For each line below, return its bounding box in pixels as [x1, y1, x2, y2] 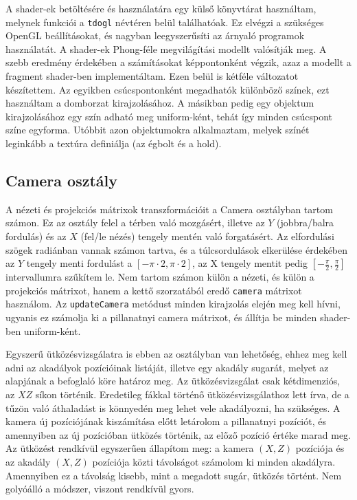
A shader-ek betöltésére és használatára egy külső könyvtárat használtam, [5, 1, 316, 15]
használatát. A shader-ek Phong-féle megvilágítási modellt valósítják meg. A [5, 41, 327, 56]
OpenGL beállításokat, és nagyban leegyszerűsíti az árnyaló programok [5, 28, 305, 43]
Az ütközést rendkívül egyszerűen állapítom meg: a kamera [5, 441, 254, 455]
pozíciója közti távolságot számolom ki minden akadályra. [92, 455, 336, 469]
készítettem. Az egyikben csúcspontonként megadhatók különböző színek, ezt [5, 82, 330, 96]
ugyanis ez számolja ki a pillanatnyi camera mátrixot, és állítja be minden [5, 310, 317, 325]
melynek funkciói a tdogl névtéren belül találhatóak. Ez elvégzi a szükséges [5, 14, 324, 29]
